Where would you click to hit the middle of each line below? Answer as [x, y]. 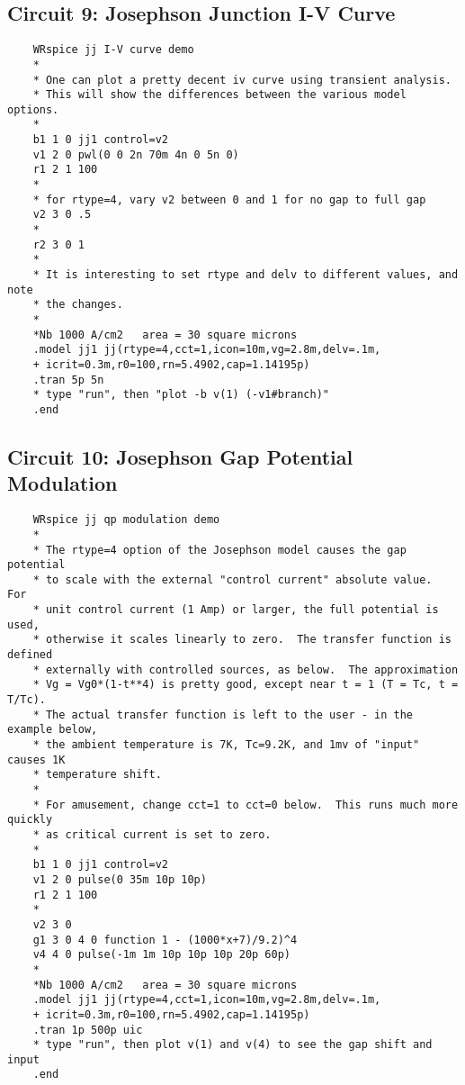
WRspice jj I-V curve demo [113, 50]
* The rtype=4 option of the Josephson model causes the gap [219, 550]
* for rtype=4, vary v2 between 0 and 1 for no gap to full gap [229, 199]
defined [30, 655]
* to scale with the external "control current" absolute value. [232, 579]
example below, [53, 730]
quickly [30, 820]
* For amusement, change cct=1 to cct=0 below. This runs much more [246, 805]
